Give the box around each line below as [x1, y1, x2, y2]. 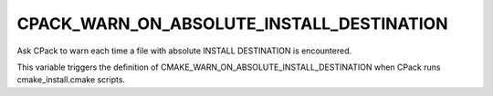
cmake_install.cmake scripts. [16, 74, 126, 85]
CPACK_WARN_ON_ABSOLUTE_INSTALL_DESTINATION [16, 14, 448, 34]
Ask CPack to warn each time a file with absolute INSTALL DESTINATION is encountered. [16, 45, 351, 56]
